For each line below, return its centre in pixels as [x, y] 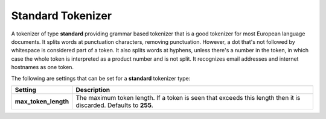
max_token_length [42, 101]
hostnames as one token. [43, 67]
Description [93, 90]
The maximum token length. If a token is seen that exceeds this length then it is [188, 97]
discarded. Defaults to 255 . [114, 105]
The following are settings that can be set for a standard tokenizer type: [101, 78]
